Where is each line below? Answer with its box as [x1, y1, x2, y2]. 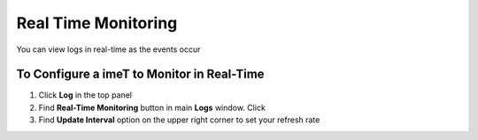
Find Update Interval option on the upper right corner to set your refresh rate [38, 114, 320, 125]
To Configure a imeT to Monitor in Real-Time [16, 67, 265, 82]
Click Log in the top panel [38, 90, 133, 100]
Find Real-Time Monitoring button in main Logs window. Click [38, 102, 266, 113]
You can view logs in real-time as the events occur [16, 44, 201, 55]
